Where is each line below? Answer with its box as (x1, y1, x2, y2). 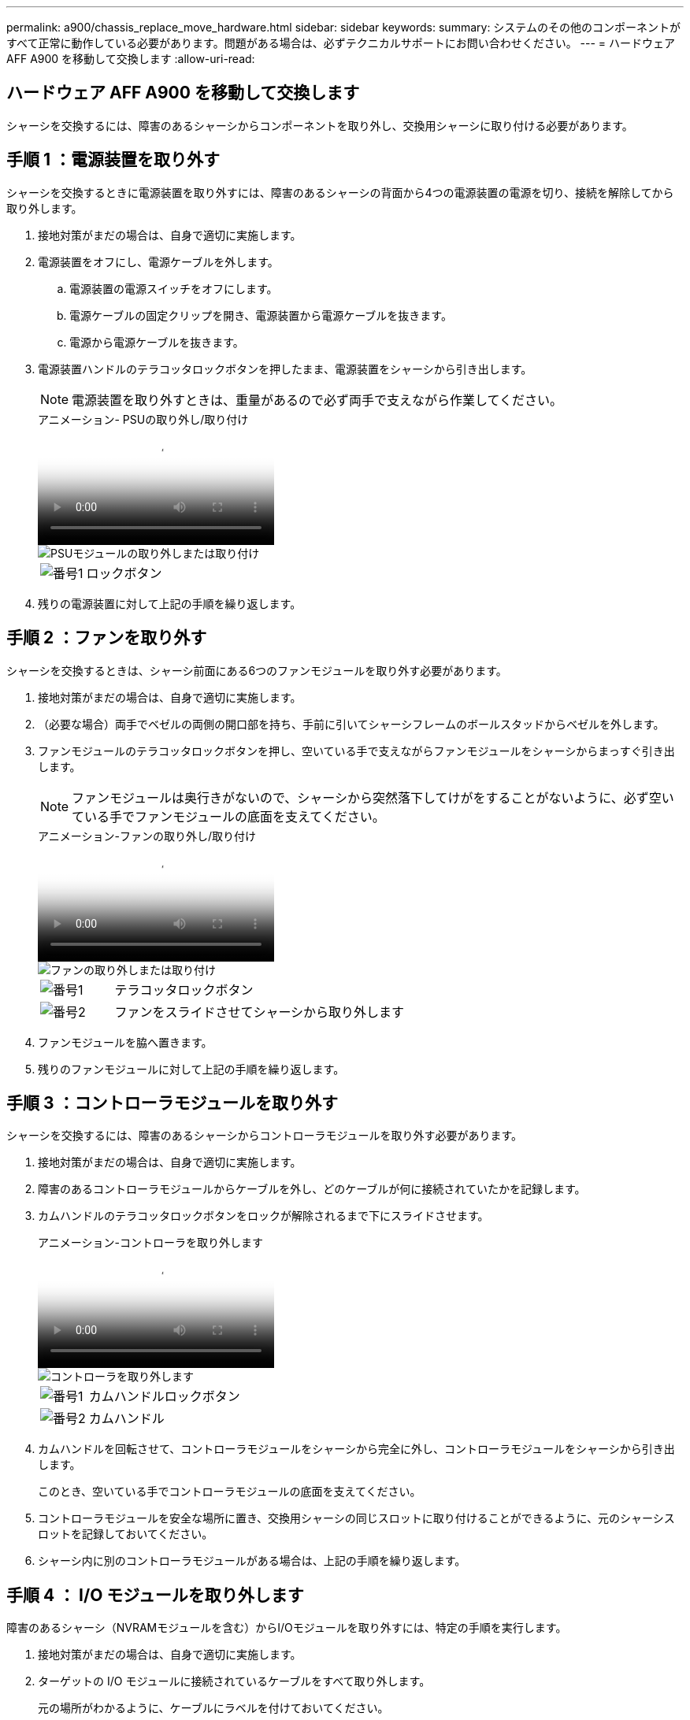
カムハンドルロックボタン (88, 1388, 240, 1405)
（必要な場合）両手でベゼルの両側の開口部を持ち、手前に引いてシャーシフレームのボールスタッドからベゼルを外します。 (38, 717, 665, 731)
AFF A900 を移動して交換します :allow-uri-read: (6, 52, 255, 65)
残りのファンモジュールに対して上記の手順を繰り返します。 (38, 1062, 345, 1076)
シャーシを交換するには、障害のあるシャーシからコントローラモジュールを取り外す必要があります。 (6, 1129, 523, 1143)
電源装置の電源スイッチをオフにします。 (69, 281, 278, 295)
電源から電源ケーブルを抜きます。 (69, 335, 244, 349)
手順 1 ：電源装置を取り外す (6, 150, 220, 170)
